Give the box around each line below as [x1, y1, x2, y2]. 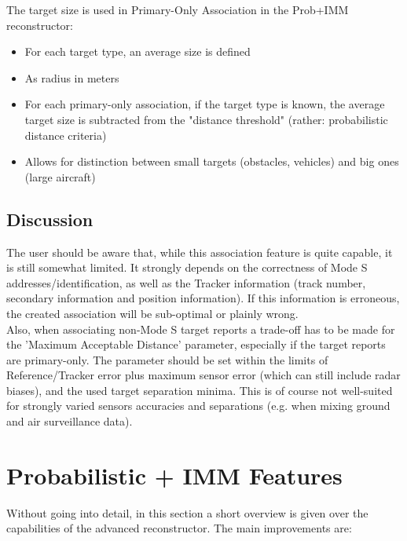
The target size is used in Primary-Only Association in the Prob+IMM [6, 2, 349, 17]
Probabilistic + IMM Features [6, 459, 343, 491]
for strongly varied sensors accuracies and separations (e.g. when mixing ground [6, 397, 390, 414]
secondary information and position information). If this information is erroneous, [6, 290, 400, 306]
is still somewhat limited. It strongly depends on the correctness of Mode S [6, 259, 368, 276]
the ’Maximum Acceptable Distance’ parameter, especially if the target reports [6, 336, 386, 353]
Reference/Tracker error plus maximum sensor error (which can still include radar [6, 367, 401, 383]
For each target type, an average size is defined [24, 43, 251, 60]
